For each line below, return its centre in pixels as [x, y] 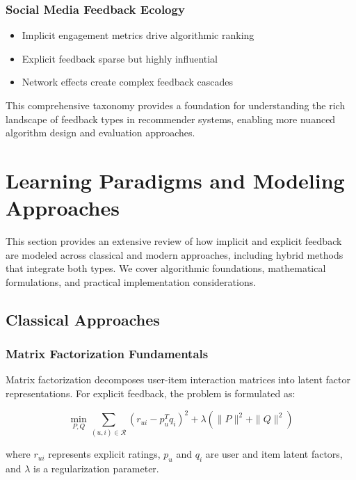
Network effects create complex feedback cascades [127, 82]
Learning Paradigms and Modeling [175, 180]
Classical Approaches [83, 319]
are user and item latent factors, [274, 454]
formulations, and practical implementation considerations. [131, 281]
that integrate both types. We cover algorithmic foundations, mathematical [166, 268]
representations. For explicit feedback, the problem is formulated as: [151, 393]
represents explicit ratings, [104, 454]
